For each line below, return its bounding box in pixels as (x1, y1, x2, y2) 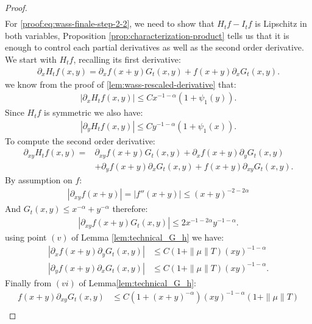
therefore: (112, 202, 148, 215)
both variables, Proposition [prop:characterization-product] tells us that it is (5, 29, 289, 41)
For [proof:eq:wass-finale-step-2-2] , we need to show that (5, 17, 214, 30)
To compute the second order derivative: (5, 134, 155, 147)
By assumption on (5, 174, 73, 186)
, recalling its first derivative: (73, 52, 181, 65)
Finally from (5, 276, 52, 289)
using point (5, 231, 47, 244)
